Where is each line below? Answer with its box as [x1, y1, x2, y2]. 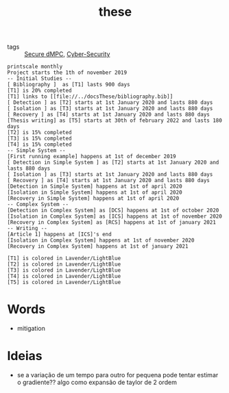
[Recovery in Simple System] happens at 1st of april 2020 [7, 195, 180, 202]
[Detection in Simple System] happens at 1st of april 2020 [7, 183, 183, 190]
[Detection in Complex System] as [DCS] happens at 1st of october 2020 [7, 207, 219, 214]
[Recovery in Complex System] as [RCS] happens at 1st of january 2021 [7, 219, 216, 226]
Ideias [7, 348, 43, 364]
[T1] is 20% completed [7, 87, 72, 94]
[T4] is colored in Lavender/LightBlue [7, 273, 121, 280]
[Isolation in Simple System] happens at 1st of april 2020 [7, 189, 183, 196]
